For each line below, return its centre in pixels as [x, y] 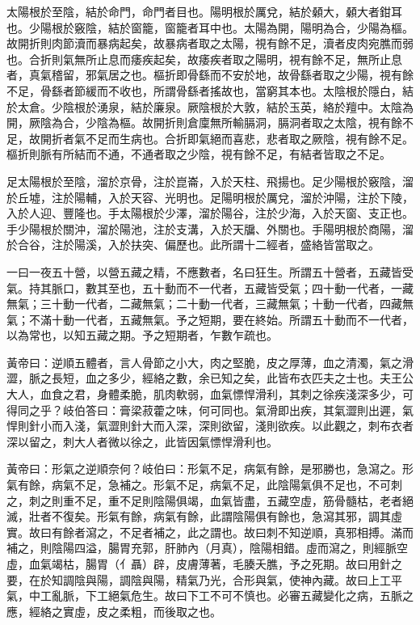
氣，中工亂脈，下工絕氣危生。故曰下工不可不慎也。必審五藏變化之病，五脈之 [210, 595]
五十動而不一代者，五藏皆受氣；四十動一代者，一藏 [277, 287]
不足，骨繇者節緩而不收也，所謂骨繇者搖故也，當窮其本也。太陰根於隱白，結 [210, 90]
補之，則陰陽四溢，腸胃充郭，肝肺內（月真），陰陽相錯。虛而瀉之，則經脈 [202, 548]
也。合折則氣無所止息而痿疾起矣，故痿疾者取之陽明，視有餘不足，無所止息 [204, 59]
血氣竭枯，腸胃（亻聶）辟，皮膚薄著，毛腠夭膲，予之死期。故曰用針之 [215, 564]
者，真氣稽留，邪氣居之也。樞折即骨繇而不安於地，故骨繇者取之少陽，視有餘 [210, 75]
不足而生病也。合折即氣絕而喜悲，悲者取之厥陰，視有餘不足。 [249, 138]
